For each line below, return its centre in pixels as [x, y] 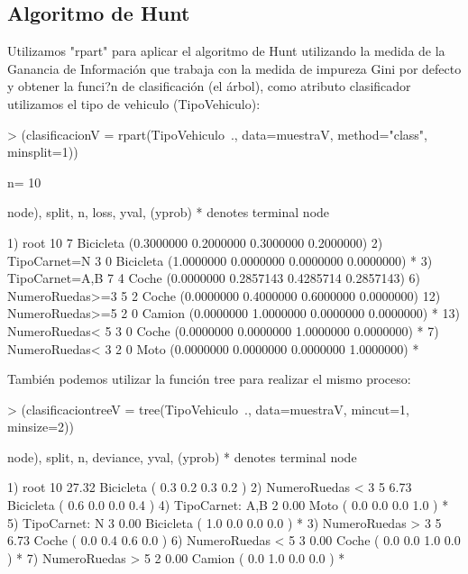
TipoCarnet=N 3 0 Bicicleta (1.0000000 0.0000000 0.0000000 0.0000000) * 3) [220, 260]
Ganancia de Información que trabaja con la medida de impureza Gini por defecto [234, 68]
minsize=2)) [41, 427]
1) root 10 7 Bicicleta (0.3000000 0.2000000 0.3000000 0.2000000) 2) [195, 242]
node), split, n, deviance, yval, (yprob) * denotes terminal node [182, 456]
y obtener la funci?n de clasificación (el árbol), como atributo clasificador [209, 86]
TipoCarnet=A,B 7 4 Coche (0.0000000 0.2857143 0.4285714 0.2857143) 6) [214, 278]
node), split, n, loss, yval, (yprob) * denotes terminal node [169, 212]
